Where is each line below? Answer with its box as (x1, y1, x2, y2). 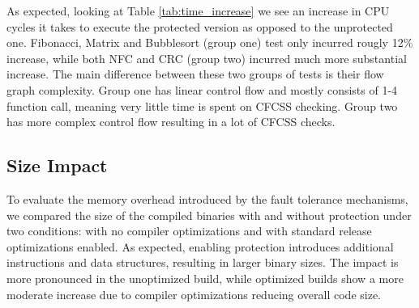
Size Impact (6, 153, 108, 178)
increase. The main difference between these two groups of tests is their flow (6, 65, 384, 82)
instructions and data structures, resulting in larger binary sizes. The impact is (6, 254, 399, 271)
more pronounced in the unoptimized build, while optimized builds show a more (6, 269, 404, 286)
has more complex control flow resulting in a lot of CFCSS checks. (6, 113, 336, 130)
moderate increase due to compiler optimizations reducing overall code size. (6, 285, 381, 302)
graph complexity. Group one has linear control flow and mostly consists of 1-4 (6, 81, 398, 98)
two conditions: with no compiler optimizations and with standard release (6, 222, 372, 239)
